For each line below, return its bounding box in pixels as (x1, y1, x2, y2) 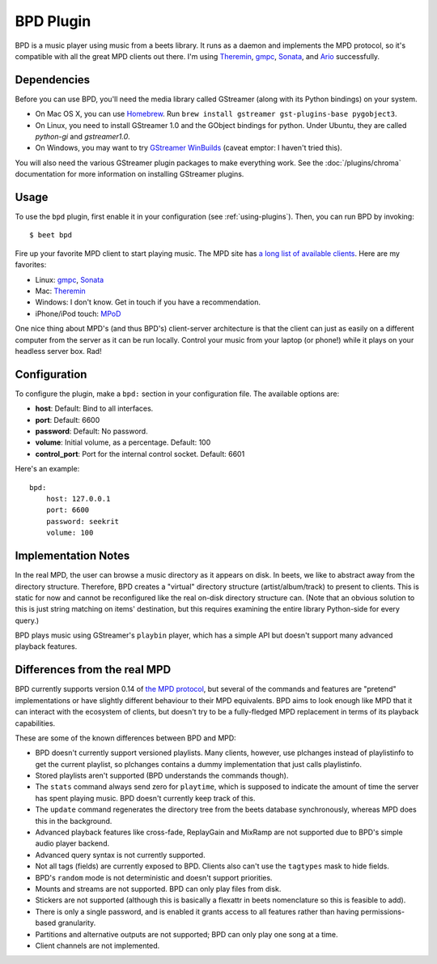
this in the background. (35, 816, 112, 825)
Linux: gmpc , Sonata (35, 275, 104, 284)
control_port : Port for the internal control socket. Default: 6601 (35, 449, 245, 459)
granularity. (57, 918, 96, 928)
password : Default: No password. (35, 426, 149, 437)
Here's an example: (15, 464, 80, 474)
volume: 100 (45, 528, 94, 538)
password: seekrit (45, 517, 120, 526)
